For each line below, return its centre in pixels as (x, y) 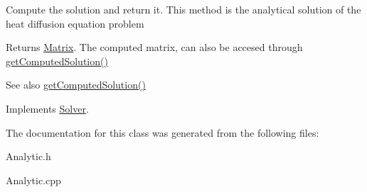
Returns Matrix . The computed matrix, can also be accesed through (154, 47)
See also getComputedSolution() (76, 85)
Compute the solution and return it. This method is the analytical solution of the (183, 9)
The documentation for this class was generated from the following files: (163, 132)
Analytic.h (28, 156)
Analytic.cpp (33, 180)
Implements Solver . (47, 108)
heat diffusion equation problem (75, 23)
